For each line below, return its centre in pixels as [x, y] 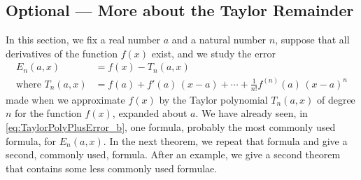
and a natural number [219, 40]
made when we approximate [65, 99]
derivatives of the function [62, 53]
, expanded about [150, 113]
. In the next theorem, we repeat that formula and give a [225, 140]
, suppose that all [312, 40]
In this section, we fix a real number [83, 40]
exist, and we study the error [213, 53]
